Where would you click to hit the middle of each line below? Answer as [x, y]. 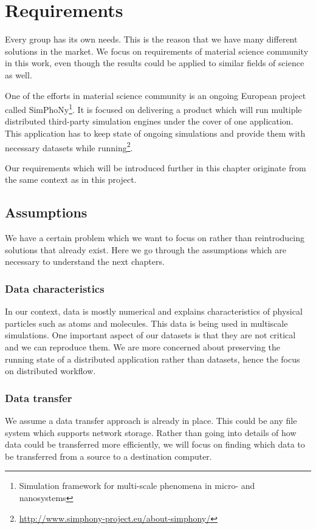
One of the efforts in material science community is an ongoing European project [156, 95]
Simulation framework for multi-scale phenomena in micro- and [137, 486]
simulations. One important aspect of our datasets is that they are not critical [150, 335]
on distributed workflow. [50, 371]
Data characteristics [55, 288]
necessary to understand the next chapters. [85, 261]
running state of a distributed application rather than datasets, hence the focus [153, 359]
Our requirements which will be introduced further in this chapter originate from [156, 167]
